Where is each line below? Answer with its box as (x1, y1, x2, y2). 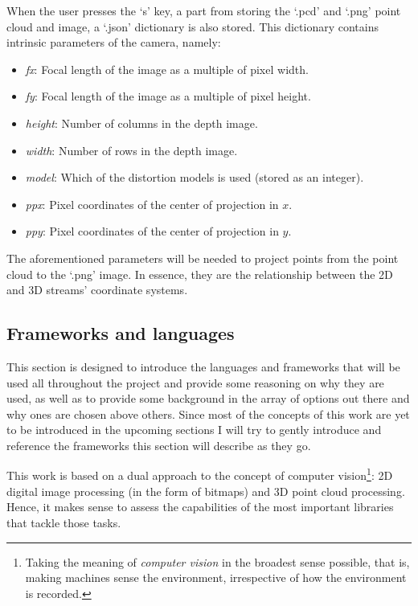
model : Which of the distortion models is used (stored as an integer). (25, 169, 364, 186)
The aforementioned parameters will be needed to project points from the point (6, 249, 399, 266)
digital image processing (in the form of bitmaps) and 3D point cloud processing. (6, 482, 405, 499)
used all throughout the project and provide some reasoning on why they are (6, 374, 384, 391)
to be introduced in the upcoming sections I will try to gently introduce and (6, 421, 382, 438)
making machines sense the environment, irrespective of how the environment (25, 569, 407, 586)
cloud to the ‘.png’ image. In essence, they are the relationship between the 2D (6, 265, 393, 282)
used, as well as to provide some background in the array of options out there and (6, 390, 410, 407)
